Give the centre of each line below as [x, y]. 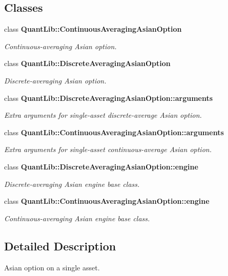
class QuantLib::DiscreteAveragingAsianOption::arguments [109, 98]
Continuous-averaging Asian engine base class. [77, 218]
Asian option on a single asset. [52, 267]
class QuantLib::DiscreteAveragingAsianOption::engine [101, 166]
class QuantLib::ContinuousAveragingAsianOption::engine [107, 201]
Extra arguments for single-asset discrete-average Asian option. [103, 115]
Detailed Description [60, 246]
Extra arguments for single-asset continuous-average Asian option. [108, 149]
